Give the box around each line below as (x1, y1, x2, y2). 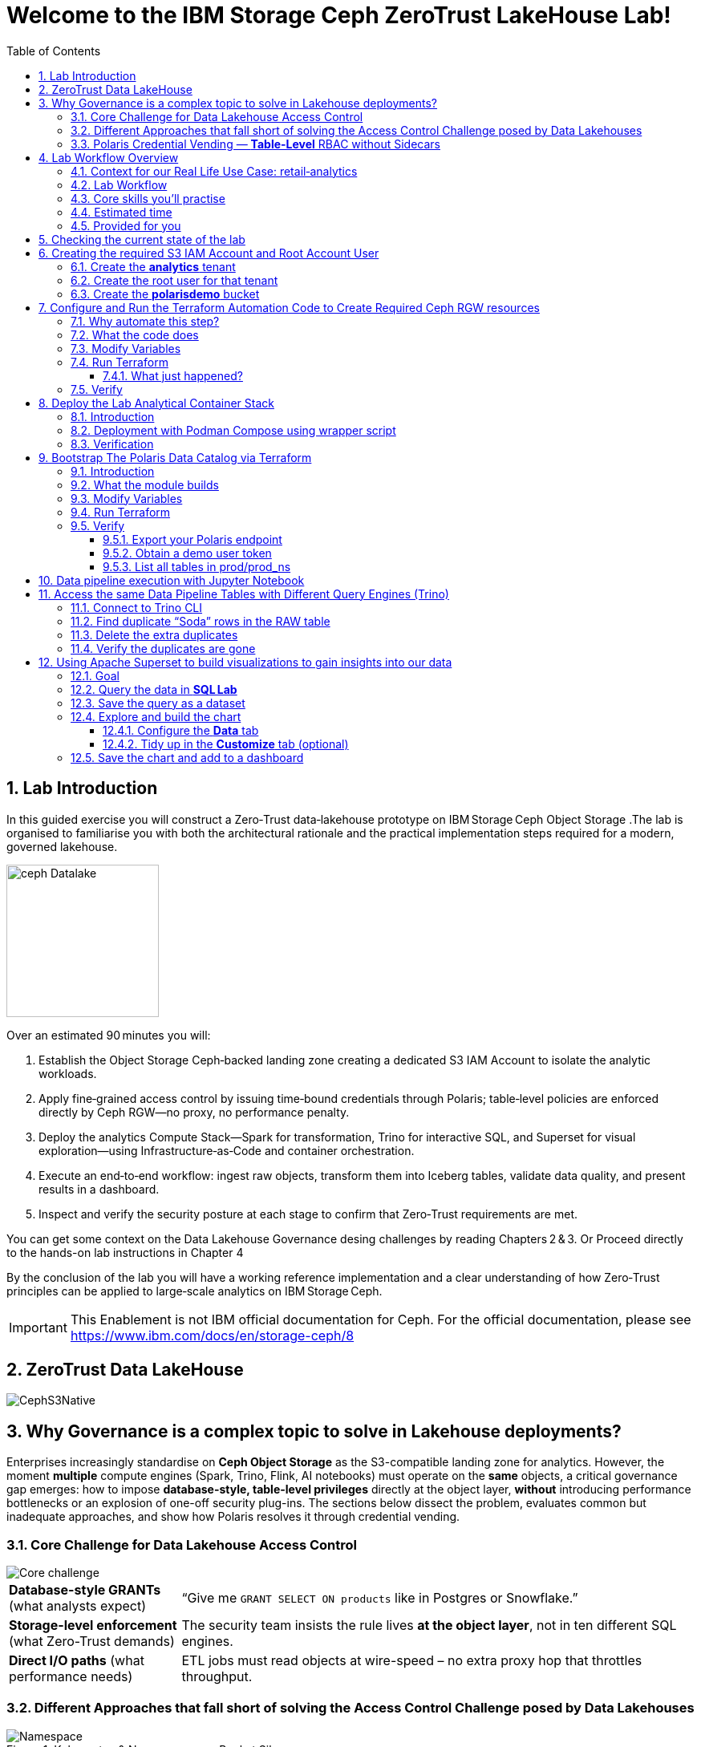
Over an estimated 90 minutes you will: (6, 1028, 211, 1042)
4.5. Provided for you (71, 218, 181, 233)
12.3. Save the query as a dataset (71, 695, 245, 710)
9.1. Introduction (71, 464, 155, 478)
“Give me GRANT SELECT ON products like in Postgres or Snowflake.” (181, 1590, 578, 1607)
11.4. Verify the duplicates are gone (71, 641, 256, 655)
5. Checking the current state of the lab (38, 232, 245, 246)
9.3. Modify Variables (71, 491, 183, 505)
